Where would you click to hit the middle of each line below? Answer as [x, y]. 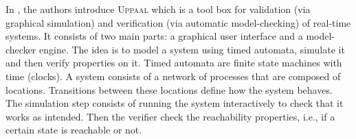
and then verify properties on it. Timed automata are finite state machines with [174, 63]
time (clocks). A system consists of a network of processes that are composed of [173, 76]
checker [21, 49]
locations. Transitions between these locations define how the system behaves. [169, 89]
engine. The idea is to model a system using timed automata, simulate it [192, 49]
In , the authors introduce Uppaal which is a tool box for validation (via [158, 9]
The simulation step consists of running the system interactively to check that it [175, 103]
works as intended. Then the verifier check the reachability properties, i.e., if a [170, 116]
